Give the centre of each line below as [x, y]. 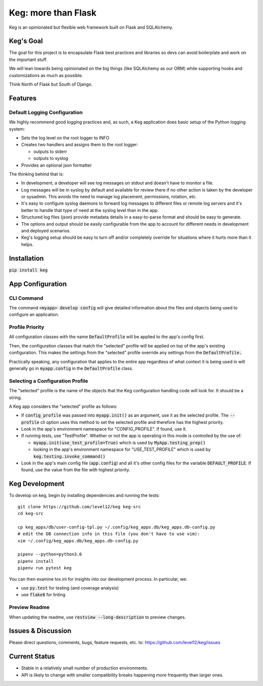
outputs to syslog [51, 158]
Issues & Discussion [40, 631]
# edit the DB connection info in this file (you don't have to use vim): [109, 534]
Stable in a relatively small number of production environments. [85, 668]
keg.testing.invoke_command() [69, 456]
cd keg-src [31, 514]
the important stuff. [28, 59]
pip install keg [28, 270]
